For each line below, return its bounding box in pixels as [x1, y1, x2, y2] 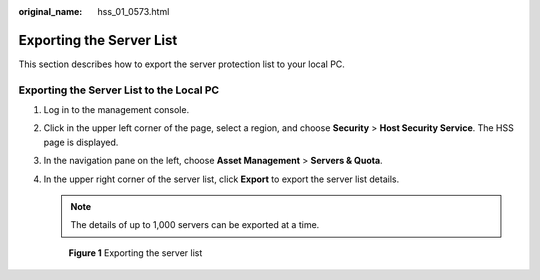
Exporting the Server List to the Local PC [18, 83, 220, 97]
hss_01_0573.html [97, 6, 170, 17]
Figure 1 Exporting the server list [68, 246, 203, 259]
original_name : [18, 6, 83, 17]
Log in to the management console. [43, 104, 190, 116]
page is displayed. [43, 136, 119, 148]
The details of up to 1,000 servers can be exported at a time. [70, 219, 320, 231]
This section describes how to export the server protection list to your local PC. [18, 58, 345, 70]
